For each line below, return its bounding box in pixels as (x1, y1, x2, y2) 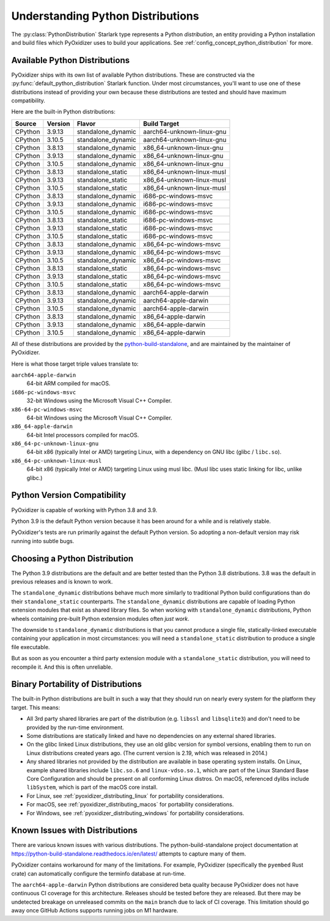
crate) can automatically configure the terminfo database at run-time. (11, 870, 186, 877)
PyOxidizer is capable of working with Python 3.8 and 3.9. (11, 506, 158, 514)
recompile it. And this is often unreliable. (11, 663, 113, 671)
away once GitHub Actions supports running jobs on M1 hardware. (11, 907, 178, 914)
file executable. (11, 643, 50, 650)
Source (15, 119, 37, 128)
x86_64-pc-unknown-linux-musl (11, 457, 102, 464)
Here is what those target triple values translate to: (11, 360, 139, 367)
